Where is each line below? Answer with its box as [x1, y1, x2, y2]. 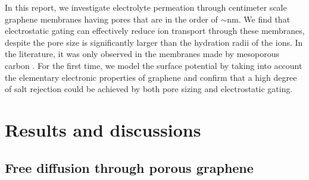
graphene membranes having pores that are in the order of [5, 12, 218, 25]
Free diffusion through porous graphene [5, 158, 254, 176]
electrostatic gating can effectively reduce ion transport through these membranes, [5, 24, 305, 37]
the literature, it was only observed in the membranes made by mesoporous [5, 48, 279, 60]
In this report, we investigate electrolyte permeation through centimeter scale [5, 1, 287, 13]
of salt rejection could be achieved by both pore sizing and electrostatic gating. [5, 83, 293, 95]
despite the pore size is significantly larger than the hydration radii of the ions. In [5, 36, 303, 48]
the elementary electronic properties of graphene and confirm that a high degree [5, 71, 297, 83]
